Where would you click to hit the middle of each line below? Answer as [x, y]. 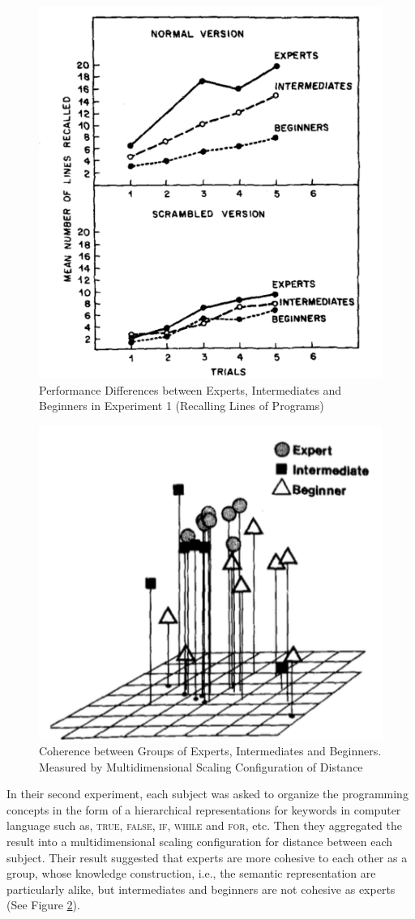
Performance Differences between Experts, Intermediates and [190, 389]
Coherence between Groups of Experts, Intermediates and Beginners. [210, 751]
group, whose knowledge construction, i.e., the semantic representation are [191, 873]
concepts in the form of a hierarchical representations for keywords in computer [204, 809]
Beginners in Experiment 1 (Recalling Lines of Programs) [182, 406]
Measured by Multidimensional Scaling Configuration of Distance [201, 766]
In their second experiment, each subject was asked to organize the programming [207, 794]
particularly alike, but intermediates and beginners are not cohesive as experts [201, 889]
